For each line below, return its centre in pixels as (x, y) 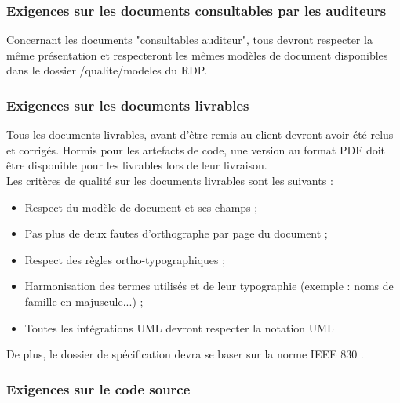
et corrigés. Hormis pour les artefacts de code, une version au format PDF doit (196, 149)
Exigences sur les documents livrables (128, 105)
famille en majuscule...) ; (84, 301)
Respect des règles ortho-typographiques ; (125, 259)
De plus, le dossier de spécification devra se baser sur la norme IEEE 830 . (185, 354)
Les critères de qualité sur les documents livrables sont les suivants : (170, 180)
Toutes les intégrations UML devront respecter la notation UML (179, 327)
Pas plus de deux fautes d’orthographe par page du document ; (176, 233)
